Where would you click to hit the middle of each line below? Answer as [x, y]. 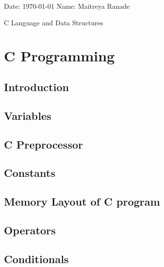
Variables [28, 115]
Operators [30, 230]
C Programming [59, 56]
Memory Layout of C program [82, 201]
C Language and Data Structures [54, 22]
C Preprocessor [44, 144]
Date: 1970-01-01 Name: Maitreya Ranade [67, 6]
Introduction [37, 86]
